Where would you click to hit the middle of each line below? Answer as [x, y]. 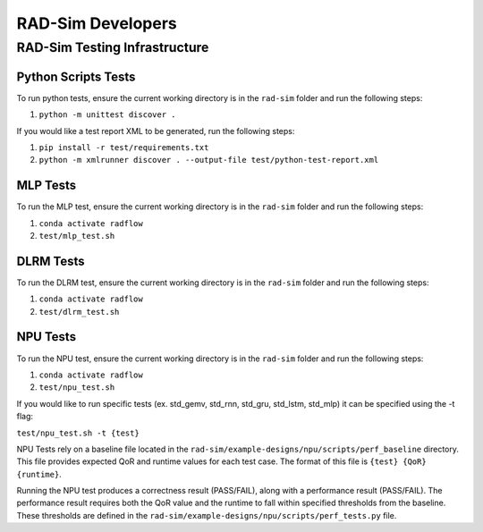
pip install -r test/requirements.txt [124, 147]
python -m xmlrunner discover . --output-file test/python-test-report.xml [209, 160]
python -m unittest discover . [107, 115]
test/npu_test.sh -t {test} [78, 433]
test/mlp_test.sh [77, 236]
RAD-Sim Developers [97, 23]
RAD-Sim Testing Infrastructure [113, 47]
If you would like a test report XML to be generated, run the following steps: [156, 131]
